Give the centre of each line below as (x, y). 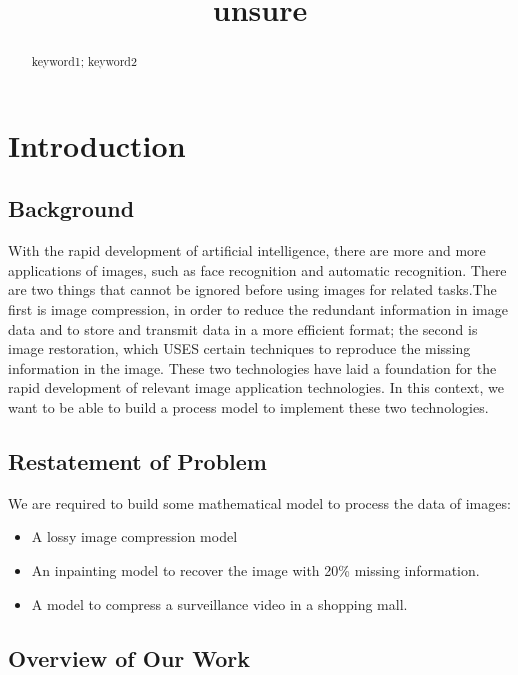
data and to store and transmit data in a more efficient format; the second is (243, 328)
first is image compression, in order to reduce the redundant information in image (258, 309)
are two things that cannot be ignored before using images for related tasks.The (252, 289)
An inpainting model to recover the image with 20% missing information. (255, 569)
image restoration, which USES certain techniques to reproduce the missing (239, 348)
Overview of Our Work (129, 657)
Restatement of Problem (137, 460)
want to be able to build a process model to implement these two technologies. (248, 406)
